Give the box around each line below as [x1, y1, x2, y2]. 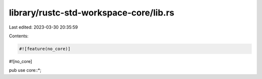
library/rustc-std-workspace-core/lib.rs [9, 7, 175, 18]
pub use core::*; [9, 67, 42, 73]
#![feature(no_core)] [19, 46, 71, 51]
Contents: [9, 33, 29, 39]
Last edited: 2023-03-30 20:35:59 [9, 24, 78, 30]
